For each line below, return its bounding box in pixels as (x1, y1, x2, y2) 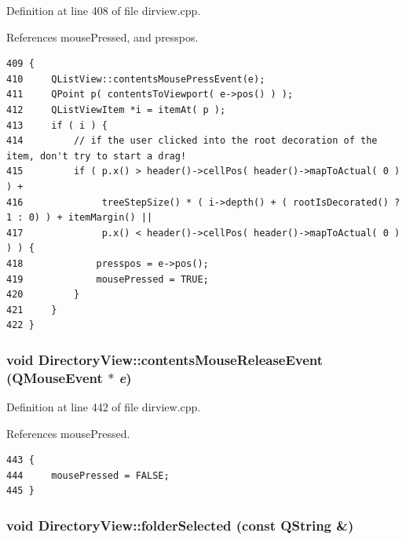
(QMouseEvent (6, 367, 103, 387)
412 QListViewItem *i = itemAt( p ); (6, 104, 226, 115)
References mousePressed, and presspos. (6, 28, 199, 45)
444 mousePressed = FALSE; (6, 469, 170, 481)
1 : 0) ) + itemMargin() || (6, 212, 153, 224)
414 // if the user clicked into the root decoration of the (6, 135, 378, 147)
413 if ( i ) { (6, 119, 108, 131)
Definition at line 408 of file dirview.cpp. (6, 2, 201, 18)
